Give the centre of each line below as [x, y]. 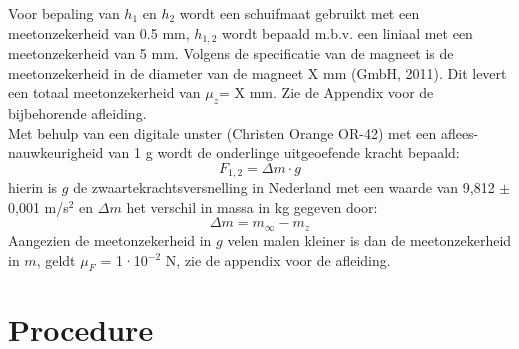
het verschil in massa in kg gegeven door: [252, 206]
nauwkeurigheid [56, 152]
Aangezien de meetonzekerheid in [110, 239]
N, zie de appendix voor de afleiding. [278, 259]
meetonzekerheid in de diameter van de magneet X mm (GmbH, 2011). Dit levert [257, 72]
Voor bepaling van [64, 13]
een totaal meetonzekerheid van [104, 92]
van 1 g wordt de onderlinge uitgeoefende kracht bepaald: [284, 152]
